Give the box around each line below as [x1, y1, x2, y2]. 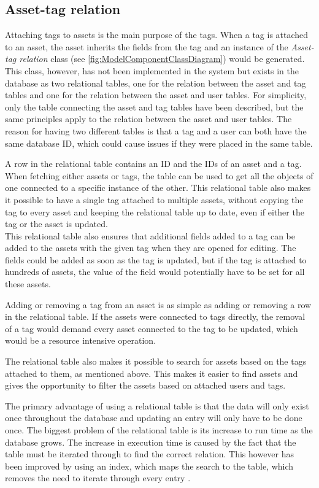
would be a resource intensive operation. [5, 334, 156, 347]
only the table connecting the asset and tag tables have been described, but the [5, 100, 304, 113]
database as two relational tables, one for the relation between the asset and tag [5, 76, 306, 89]
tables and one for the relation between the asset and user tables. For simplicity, [5, 88, 307, 101]
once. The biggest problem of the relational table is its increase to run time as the [5, 424, 313, 436]
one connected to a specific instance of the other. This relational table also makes [5, 181, 311, 194]
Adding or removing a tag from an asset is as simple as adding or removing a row [5, 298, 312, 311]
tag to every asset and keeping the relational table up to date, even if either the [5, 205, 304, 218]
